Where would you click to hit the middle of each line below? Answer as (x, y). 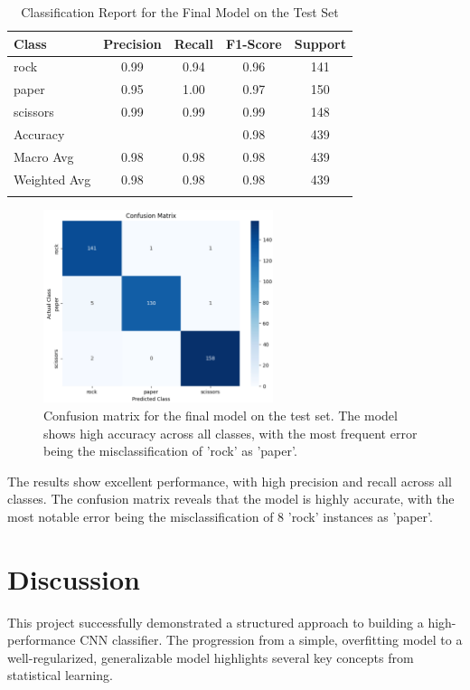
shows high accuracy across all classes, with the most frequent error (230, 433)
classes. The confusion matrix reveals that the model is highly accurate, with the (231, 499)
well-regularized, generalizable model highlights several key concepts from (211, 657)
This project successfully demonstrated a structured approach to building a (216, 622)
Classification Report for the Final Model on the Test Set (180, 12)
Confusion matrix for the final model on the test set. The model (221, 415)
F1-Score (254, 43)
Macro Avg (44, 156)
